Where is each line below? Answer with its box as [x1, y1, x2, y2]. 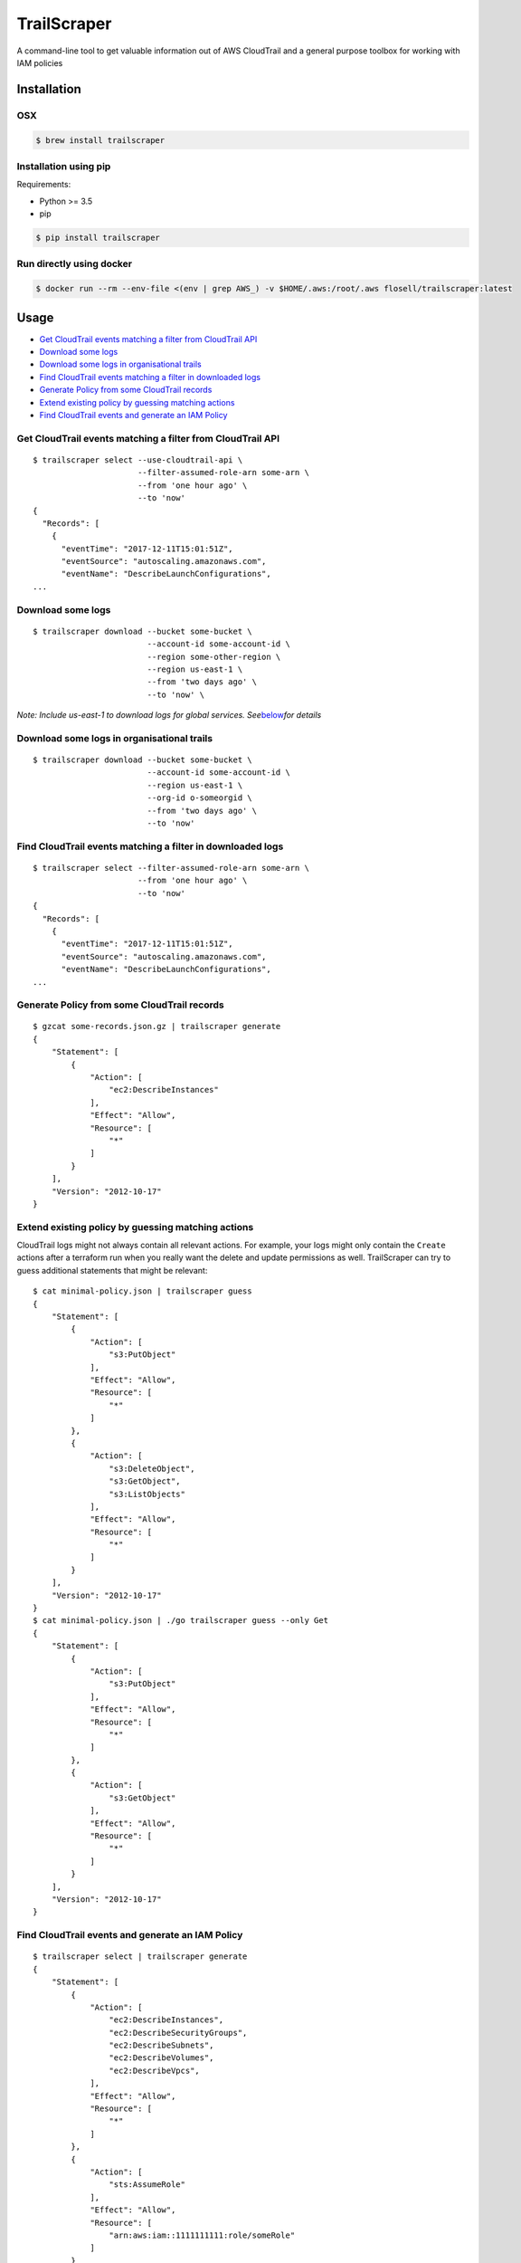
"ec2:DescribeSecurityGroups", [109, 2028, 248, 2038]
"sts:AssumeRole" [109, 2180, 185, 2190]
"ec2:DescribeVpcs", [109, 2065, 201, 2076]
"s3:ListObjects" [109, 1489, 185, 1499]
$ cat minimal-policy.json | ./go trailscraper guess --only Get [33, 1616, 329, 1626]
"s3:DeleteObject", [109, 1463, 195, 1474]
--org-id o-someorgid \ [147, 793, 252, 803]
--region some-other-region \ [147, 652, 281, 662]
